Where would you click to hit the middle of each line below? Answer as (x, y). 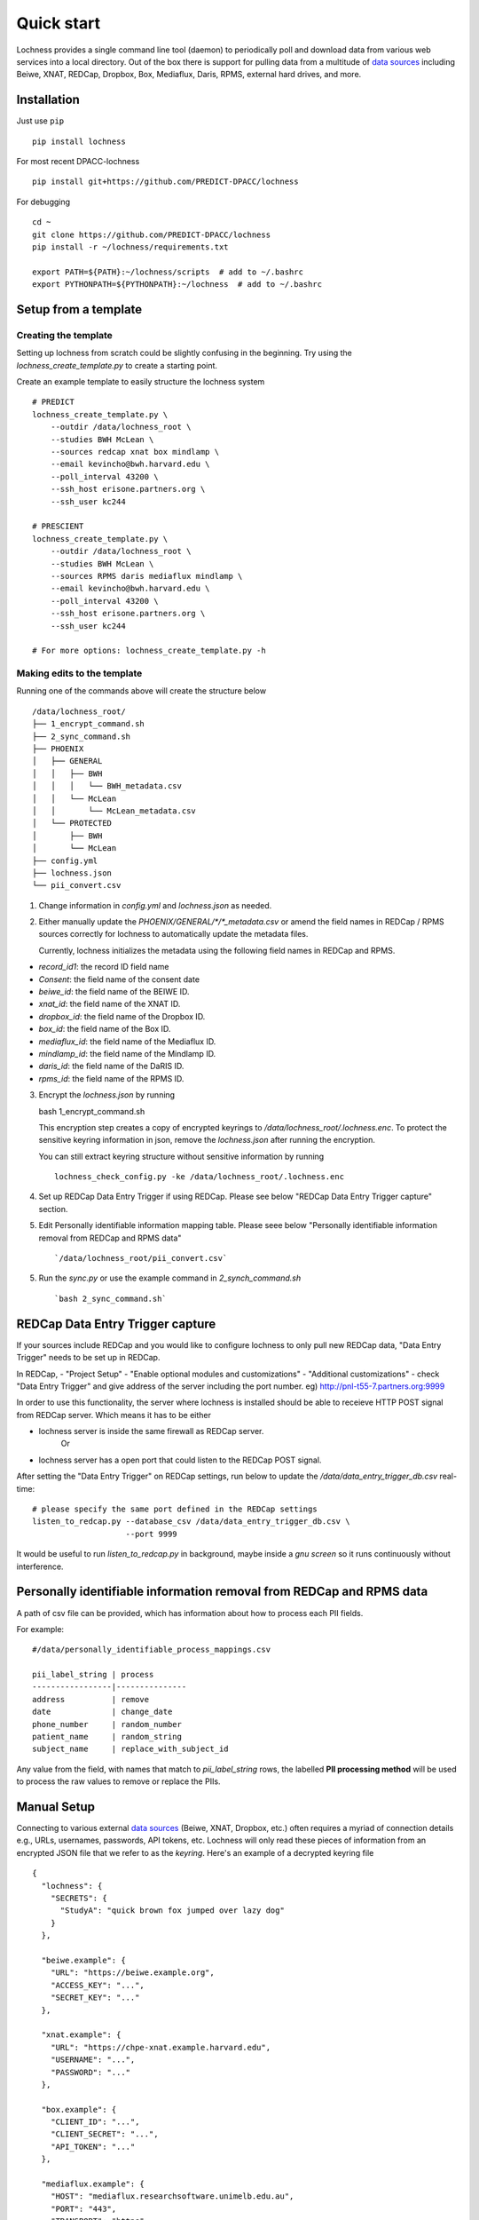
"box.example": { (79, 2109)
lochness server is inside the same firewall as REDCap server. (151, 1431)
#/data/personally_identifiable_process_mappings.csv (151, 1650)
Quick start (59, 23)
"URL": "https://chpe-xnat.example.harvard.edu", (160, 2047)
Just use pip (40, 121)
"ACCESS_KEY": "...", (98, 1985)
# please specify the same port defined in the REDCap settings (175, 1509)
